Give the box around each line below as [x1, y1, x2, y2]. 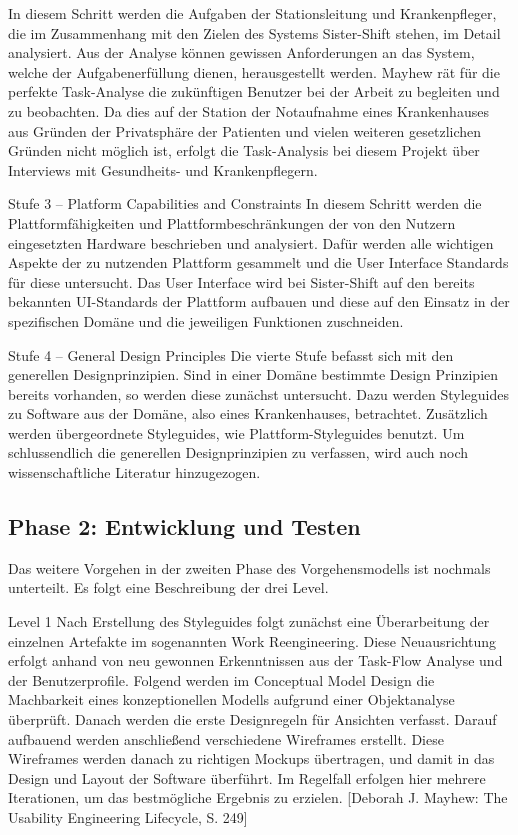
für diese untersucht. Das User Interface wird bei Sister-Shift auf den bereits [8, 271, 475, 292]
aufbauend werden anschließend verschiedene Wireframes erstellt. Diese [8, 728, 444, 749]
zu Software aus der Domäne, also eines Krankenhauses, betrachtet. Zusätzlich [8, 403, 488, 424]
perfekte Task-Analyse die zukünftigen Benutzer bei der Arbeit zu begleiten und [8, 81, 500, 102]
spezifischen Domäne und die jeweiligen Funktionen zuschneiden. [8, 310, 404, 331]
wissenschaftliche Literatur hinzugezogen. [8, 462, 261, 483]
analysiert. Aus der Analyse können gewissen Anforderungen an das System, [8, 42, 475, 63]
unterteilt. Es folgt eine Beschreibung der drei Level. [8, 577, 329, 598]
